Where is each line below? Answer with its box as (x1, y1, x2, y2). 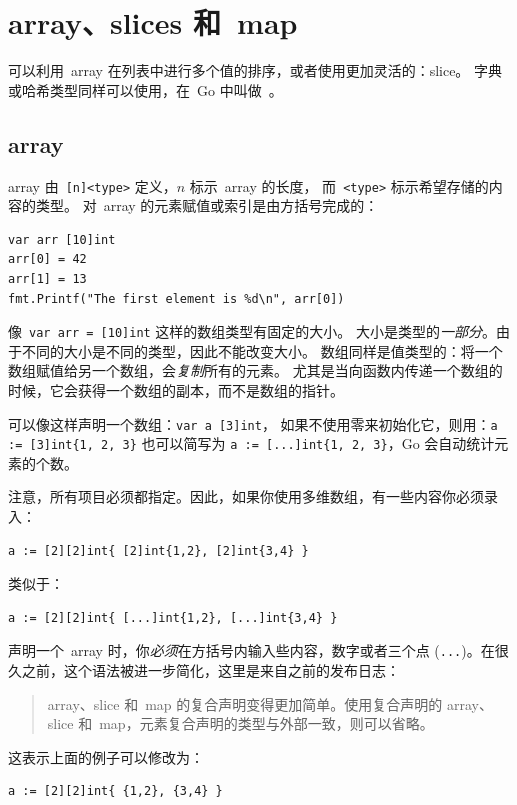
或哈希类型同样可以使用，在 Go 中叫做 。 (8, 79, 283, 100)
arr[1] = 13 (8, 271, 87, 286)
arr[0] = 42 (8, 252, 87, 267)
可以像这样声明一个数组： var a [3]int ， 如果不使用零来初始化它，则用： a (8, 413, 498, 434)
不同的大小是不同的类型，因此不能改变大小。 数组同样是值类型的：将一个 (21, 340, 503, 361)
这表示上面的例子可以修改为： (8, 746, 204, 767)
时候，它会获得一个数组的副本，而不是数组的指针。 (8, 379, 344, 400)
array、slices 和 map (8, 2, 298, 43)
